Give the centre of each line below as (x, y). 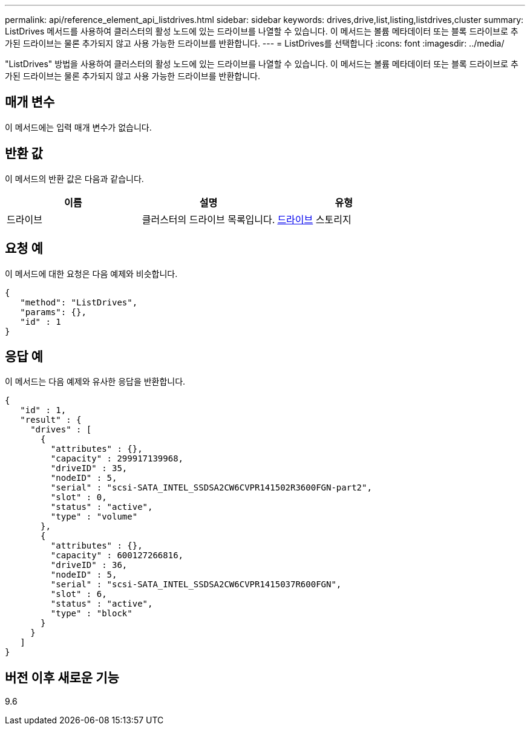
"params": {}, (53, 312)
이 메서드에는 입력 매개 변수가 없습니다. (78, 127)
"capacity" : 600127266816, (117, 556)
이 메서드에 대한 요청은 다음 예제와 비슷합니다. (91, 273)
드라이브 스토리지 (314, 219)
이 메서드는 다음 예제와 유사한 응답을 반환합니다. (95, 382)
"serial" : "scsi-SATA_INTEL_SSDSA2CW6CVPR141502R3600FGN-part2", (211, 488)
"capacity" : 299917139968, (117, 459)
